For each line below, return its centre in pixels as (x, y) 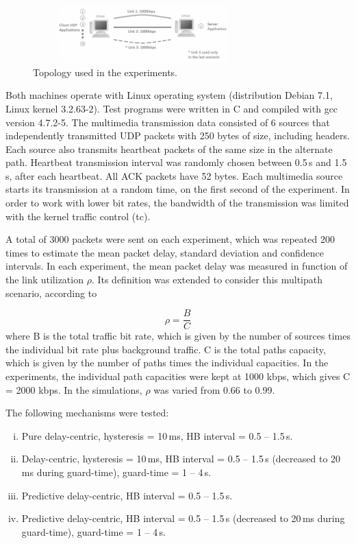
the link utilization (44, 280)
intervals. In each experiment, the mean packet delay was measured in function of (177, 266)
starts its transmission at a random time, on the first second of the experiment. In (178, 189)
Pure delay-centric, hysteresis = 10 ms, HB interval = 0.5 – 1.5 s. (157, 435)
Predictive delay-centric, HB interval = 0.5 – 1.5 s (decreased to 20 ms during (183, 518)
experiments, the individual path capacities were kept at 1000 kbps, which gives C (178, 376)
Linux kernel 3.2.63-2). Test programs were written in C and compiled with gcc (172, 108)
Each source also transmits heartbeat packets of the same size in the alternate (169, 149)
